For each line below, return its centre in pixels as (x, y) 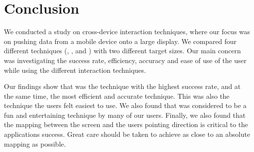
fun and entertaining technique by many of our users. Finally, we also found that (125, 115)
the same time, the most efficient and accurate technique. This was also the (117, 96)
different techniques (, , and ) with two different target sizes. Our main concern (122, 51)
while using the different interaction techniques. (75, 70)
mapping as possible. (35, 143)
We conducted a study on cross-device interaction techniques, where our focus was (127, 32)
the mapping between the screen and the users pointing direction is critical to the (126, 124)
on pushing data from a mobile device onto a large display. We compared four (120, 41)
